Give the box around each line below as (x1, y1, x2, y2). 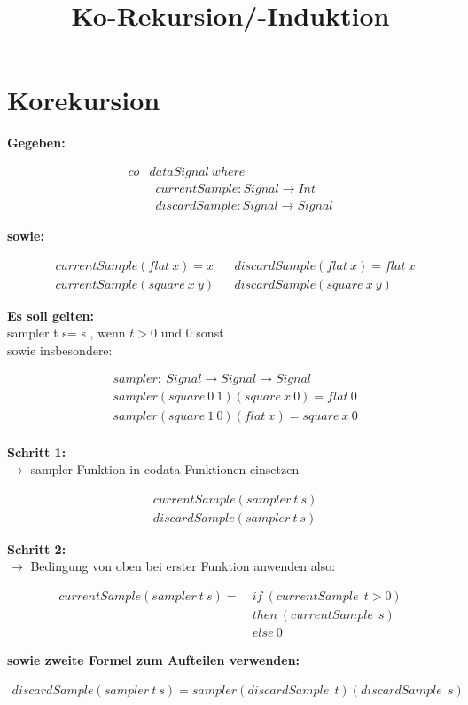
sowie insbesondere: (7, 340, 113, 359)
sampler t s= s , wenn (7, 323, 126, 342)
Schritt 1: (7, 442, 66, 461)
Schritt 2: (7, 539, 66, 558)
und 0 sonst (160, 323, 224, 342)
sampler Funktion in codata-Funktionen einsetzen (30, 460, 300, 479)
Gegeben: (7, 133, 66, 152)
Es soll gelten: (7, 305, 94, 324)
